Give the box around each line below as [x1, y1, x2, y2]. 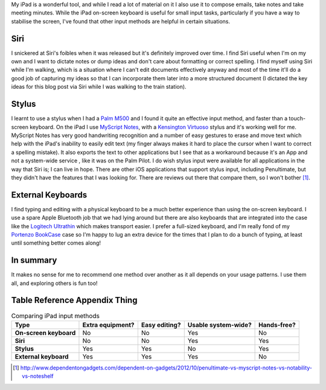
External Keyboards [11, 190, 88, 200]
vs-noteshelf [22, 372, 54, 380]
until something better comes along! [11, 239, 101, 247]
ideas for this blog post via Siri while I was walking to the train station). [11, 83, 187, 91]
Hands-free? [258, 321, 296, 329]
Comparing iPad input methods [11, 312, 100, 320]
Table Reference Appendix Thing [11, 295, 138, 305]
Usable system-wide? [187, 321, 252, 329]
